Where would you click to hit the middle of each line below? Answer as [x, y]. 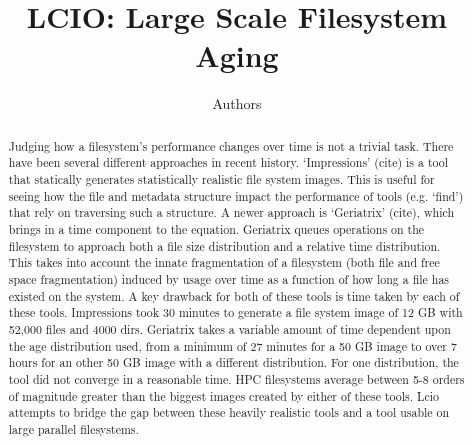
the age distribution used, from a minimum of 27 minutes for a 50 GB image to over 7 [232, 345]
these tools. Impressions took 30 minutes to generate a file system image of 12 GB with [235, 312]
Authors [237, 103]
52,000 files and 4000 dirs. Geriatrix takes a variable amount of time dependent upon [229, 328]
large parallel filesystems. [73, 428]
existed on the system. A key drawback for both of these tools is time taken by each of [234, 295]
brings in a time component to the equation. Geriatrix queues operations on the [216, 228]
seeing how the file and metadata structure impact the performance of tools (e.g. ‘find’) [236, 195]
